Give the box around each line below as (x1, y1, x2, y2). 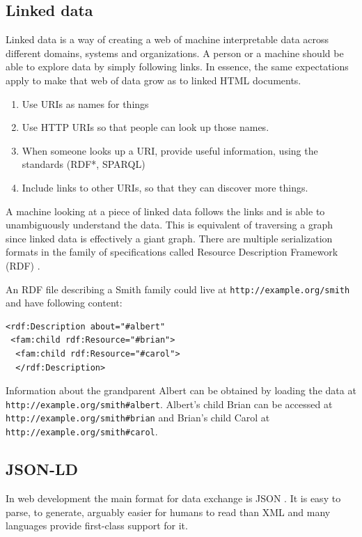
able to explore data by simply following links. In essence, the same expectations (6, 59, 349, 74)
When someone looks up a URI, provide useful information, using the (22, 143, 318, 157)
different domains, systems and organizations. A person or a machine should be (6, 45, 344, 60)
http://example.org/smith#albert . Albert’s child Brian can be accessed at (6, 396, 333, 411)
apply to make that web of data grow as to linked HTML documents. (6, 72, 301, 87)
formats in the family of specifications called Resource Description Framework (6, 244, 338, 259)
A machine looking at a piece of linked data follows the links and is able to (6, 203, 325, 218)
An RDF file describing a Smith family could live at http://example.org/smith (6, 281, 350, 296)
